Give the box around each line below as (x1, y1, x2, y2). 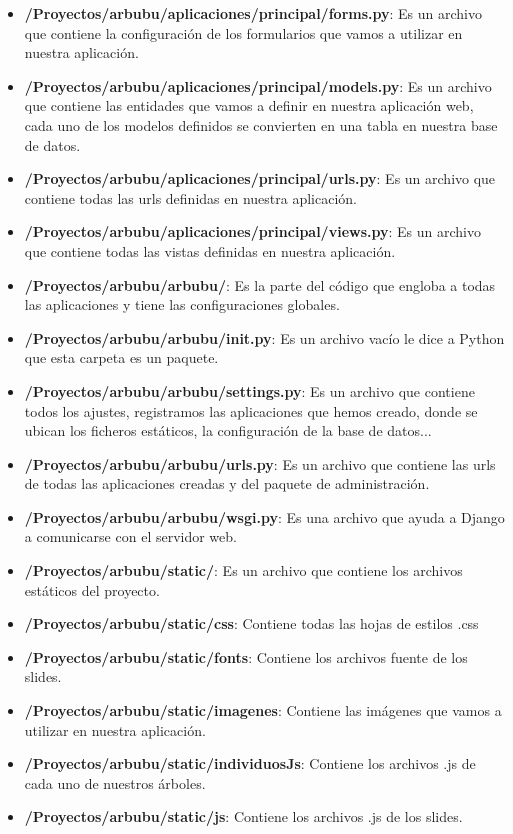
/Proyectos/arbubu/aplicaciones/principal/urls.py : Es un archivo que (24, 168, 496, 189)
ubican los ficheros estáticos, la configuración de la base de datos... (24, 420, 432, 441)
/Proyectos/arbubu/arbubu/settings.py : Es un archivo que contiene (24, 380, 475, 401)
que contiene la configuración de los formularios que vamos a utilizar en (24, 22, 463, 43)
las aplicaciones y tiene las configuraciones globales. (24, 294, 340, 315)
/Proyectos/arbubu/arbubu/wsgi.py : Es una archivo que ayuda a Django (24, 506, 505, 527)
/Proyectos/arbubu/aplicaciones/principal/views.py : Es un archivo (24, 221, 481, 242)
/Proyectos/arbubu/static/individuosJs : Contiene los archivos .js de (24, 753, 476, 774)
